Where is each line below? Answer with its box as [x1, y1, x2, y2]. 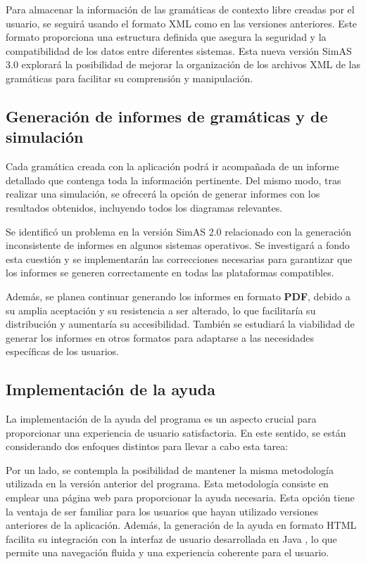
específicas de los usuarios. [6, 344, 120, 359]
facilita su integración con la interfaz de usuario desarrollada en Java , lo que [6, 531, 337, 546]
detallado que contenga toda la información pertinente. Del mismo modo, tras [6, 172, 341, 187]
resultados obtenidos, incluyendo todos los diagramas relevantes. [6, 200, 283, 214]
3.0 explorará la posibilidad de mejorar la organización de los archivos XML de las [6, 57, 360, 72]
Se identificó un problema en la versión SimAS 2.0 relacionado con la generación [6, 224, 352, 238]
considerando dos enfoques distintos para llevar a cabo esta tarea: [6, 439, 289, 454]
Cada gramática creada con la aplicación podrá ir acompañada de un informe [6, 159, 339, 174]
